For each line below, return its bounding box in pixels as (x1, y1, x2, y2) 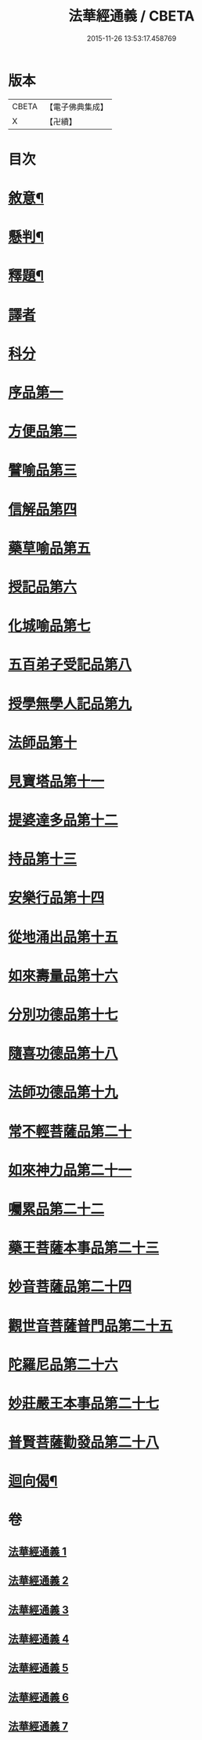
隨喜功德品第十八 (8, 1045, 119, 1063)
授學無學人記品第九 (8, 694, 132, 712)
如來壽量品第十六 (8, 967, 119, 984)
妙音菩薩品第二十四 (8, 1278, 132, 1296)
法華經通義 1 (8, 1544, 67, 1558)
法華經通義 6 (8, 1691, 69, 1704)
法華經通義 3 (8, 1603, 69, 1617)
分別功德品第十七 (8, 1006, 119, 1024)
